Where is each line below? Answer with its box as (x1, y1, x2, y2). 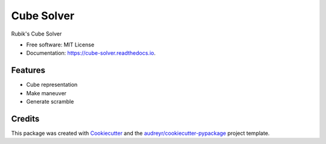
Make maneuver (26, 89, 66, 96)
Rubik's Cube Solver (11, 30, 62, 37)
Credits (11, 113, 40, 124)
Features (11, 65, 45, 75)
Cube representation (26, 81, 78, 89)
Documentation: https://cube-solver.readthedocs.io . (26, 49, 156, 57)
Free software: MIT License (26, 41, 95, 48)
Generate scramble (26, 98, 74, 105)
